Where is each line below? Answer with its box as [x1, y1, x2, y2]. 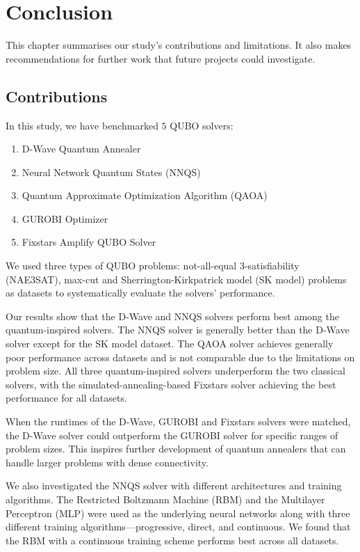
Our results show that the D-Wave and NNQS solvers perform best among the [6, 308, 339, 323]
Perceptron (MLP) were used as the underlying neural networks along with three [6, 505, 350, 520]
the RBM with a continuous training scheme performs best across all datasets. [6, 533, 339, 547]
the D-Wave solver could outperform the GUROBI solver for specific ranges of [6, 427, 338, 442]
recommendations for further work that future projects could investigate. [6, 51, 316, 65]
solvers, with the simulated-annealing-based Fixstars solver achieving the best [6, 377, 336, 391]
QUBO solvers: [170, 118, 234, 132]
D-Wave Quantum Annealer [22, 141, 141, 156]
